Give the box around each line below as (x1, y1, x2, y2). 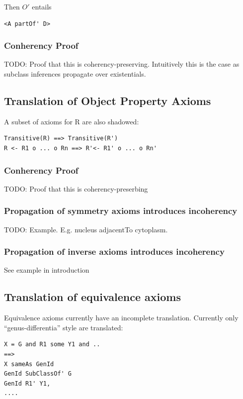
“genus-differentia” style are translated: (4, 322, 123, 332)
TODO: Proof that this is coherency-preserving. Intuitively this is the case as (4, 59, 240, 69)
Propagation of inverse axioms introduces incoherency (4, 245, 225, 258)
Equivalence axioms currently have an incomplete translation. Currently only (4, 312, 239, 323)
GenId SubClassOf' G (4, 370, 72, 378)
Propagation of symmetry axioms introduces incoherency (4, 204, 238, 217)
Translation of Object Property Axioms (4, 93, 211, 108)
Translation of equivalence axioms (4, 289, 181, 304)
